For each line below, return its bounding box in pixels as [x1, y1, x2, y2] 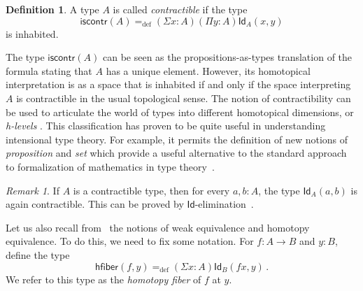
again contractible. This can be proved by [6, 197, 184, 211]
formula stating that [6, 63, 92, 78]
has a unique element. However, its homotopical [106, 63, 311, 78]
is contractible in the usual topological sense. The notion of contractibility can [16, 90, 351, 105]
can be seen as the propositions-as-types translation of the [102, 50, 353, 64]
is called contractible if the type [113, 2, 248, 16]
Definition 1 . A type [6, 2, 99, 16]
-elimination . [194, 197, 254, 211]
